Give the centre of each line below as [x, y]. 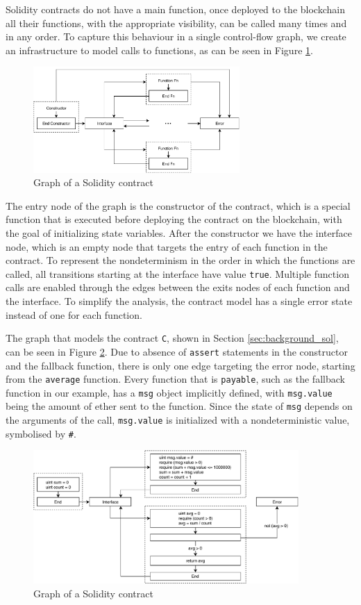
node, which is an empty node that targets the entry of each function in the [167, 246]
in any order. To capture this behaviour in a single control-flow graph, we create [176, 36]
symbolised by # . [41, 433]
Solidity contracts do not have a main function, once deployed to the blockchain [175, 9]
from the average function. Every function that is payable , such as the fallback [175, 379]
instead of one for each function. [74, 314]
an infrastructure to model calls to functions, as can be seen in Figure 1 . [159, 50]
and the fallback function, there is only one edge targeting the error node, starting [180, 365]
